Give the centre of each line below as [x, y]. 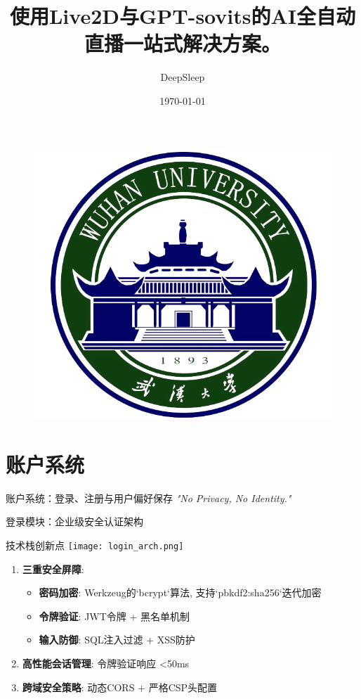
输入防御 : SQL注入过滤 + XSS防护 [117, 640]
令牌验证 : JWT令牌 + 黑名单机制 [114, 616]
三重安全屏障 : [53, 569]
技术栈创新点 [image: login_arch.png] [95, 545]
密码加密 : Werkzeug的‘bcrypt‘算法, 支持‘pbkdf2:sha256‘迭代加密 [180, 592]
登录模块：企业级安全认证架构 [74, 521]
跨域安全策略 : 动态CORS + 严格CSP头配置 [120, 687]
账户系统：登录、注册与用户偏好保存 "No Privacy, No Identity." [149, 498]
